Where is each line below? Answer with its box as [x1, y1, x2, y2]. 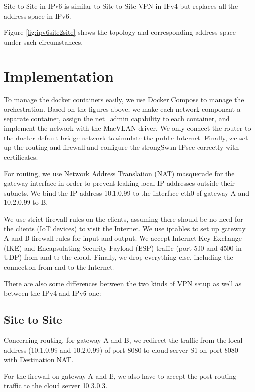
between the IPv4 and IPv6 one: [4, 288, 101, 298]
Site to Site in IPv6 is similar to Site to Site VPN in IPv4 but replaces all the [4, 1, 238, 11]
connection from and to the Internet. [4, 262, 114, 272]
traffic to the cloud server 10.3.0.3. [4, 380, 108, 391]
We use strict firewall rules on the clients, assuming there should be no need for [4, 214, 243, 224]
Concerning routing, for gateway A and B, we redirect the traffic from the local [4, 335, 243, 345]
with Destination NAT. [4, 354, 74, 364]
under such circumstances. [4, 36, 83, 47]
